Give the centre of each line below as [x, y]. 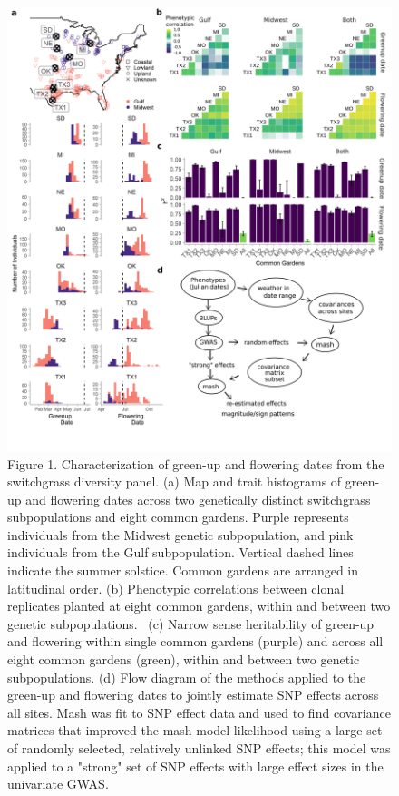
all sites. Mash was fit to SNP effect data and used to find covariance [199, 712]
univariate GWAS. [58, 784]
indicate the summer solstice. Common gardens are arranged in [183, 570]
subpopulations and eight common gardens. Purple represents [178, 517]
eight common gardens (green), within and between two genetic [184, 659]
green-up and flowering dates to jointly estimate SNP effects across [193, 695]
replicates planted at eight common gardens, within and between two [199, 606]
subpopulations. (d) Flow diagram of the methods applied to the [187, 677]
